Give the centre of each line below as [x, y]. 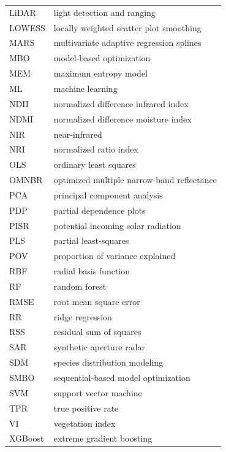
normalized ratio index [96, 149]
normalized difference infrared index [121, 103]
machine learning [85, 88]
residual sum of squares [97, 332]
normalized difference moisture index [122, 119]
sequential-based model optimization [122, 377]
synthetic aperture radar [99, 347]
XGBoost [27, 438]
